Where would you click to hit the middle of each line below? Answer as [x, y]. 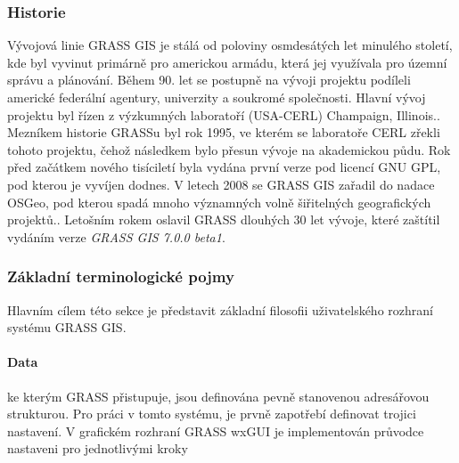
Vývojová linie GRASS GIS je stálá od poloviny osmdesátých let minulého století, [230, 45]
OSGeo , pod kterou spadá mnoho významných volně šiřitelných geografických [219, 202]
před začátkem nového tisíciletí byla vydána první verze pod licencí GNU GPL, [224, 167]
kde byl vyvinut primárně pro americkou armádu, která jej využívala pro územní [227, 62]
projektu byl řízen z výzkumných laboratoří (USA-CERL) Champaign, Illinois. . [224, 114]
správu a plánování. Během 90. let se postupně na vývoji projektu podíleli [209, 80]
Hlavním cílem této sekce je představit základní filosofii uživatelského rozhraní [220, 309]
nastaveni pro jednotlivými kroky [98, 448]
